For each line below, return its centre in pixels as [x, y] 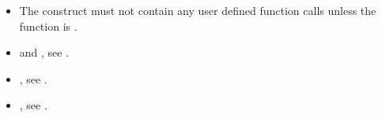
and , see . [44, 52]
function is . [48, 26]
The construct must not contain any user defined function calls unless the [198, 10]
